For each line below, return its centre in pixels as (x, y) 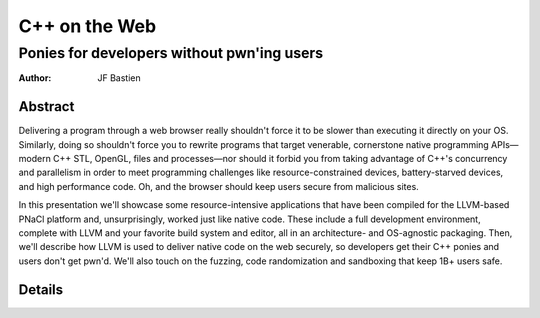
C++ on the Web (87, 26)
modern (35, 159)
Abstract (46, 106)
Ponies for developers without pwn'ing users (171, 53)
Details (41, 289)
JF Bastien (119, 78)
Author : (35, 78)
